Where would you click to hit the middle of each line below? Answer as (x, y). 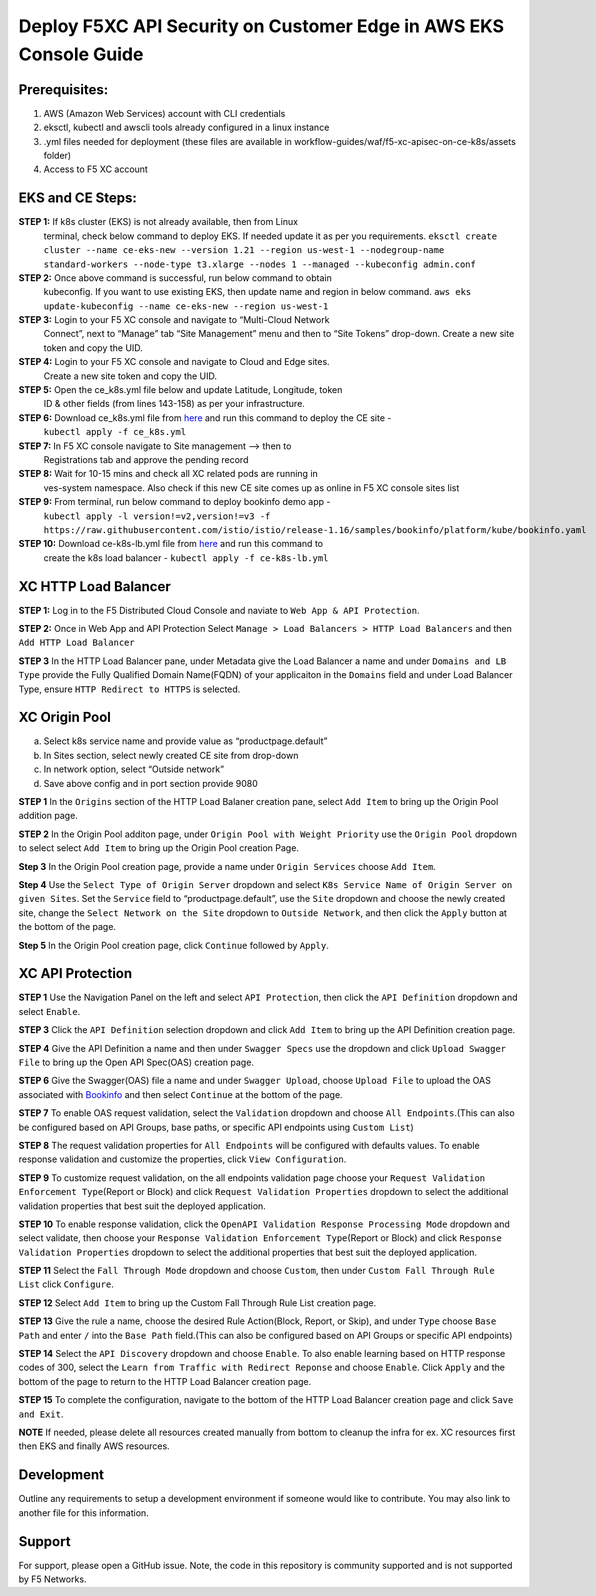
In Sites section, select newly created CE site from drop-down (171, 755)
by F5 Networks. (52, 1579)
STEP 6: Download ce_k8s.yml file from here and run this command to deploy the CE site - (205, 417)
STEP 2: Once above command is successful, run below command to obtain (175, 277)
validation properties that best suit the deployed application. (142, 1206)
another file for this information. (83, 1512)
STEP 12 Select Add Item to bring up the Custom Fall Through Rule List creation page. (197, 1302)
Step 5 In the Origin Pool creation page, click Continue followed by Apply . (174, 945)
